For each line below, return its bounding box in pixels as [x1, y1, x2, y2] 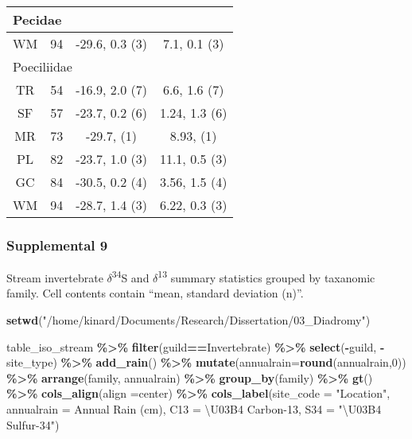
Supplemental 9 [6, 235, 108, 254]
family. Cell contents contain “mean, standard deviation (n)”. [6, 285, 304, 301]
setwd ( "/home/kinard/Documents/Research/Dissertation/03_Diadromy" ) [6, 312, 371, 328]
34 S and [111, 267, 150, 286]
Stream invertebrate [6, 269, 103, 286]
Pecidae [13, 10, 62, 29]
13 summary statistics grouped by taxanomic [157, 267, 375, 286]
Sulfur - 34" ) [6, 416, 60, 433]
